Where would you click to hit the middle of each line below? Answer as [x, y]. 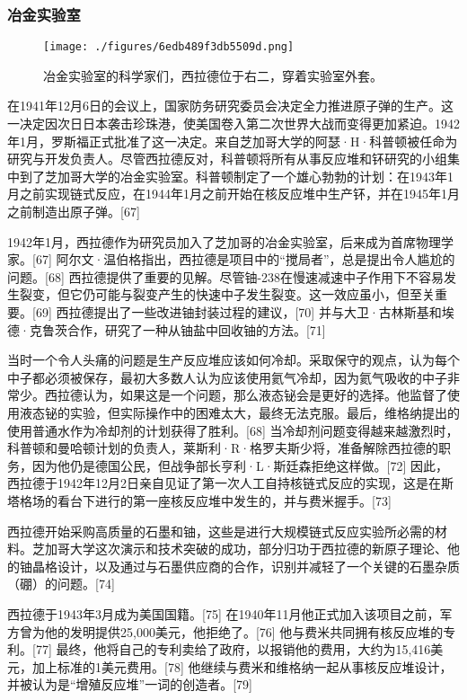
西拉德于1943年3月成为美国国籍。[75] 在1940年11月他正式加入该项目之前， [224, 613]
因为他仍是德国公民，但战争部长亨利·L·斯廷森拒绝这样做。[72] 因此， [240, 465]
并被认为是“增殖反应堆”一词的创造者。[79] [130, 684]
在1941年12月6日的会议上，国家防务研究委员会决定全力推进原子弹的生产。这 [230, 106]
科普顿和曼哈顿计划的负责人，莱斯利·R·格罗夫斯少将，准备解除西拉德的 [223, 448]
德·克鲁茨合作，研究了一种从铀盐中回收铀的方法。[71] [167, 329]
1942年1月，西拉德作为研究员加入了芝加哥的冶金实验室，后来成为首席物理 [224, 241]
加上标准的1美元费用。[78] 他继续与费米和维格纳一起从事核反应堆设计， [242, 666]
